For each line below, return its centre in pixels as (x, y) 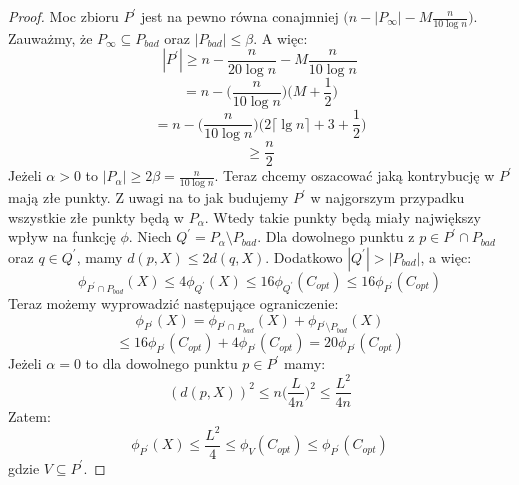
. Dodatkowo (304, 256)
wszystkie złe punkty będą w (96, 216)
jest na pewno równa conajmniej (239, 16)
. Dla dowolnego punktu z (336, 236)
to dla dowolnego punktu (161, 363)
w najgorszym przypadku (387, 197)
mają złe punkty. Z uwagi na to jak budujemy (148, 197)
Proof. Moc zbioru (63, 16)
